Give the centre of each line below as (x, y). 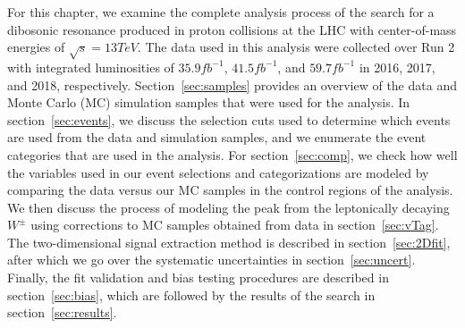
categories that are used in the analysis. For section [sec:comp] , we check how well (232, 154)
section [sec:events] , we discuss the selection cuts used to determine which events (229, 119)
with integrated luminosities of (91, 67)
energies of (36, 47)
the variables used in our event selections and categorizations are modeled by (218, 172)
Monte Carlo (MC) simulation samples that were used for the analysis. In (209, 102)
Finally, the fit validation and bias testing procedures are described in (198, 278)
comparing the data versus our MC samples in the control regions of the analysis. (230, 190)
